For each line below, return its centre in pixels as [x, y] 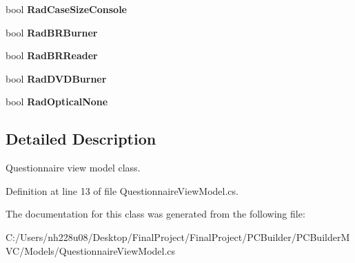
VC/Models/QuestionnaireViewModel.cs [91, 250]
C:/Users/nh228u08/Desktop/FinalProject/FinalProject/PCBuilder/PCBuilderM [178, 236]
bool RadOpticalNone [57, 102]
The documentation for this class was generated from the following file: [155, 214]
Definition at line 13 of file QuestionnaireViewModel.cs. [122, 190]
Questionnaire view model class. [73, 168]
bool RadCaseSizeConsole [66, 9]
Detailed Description [81, 139]
